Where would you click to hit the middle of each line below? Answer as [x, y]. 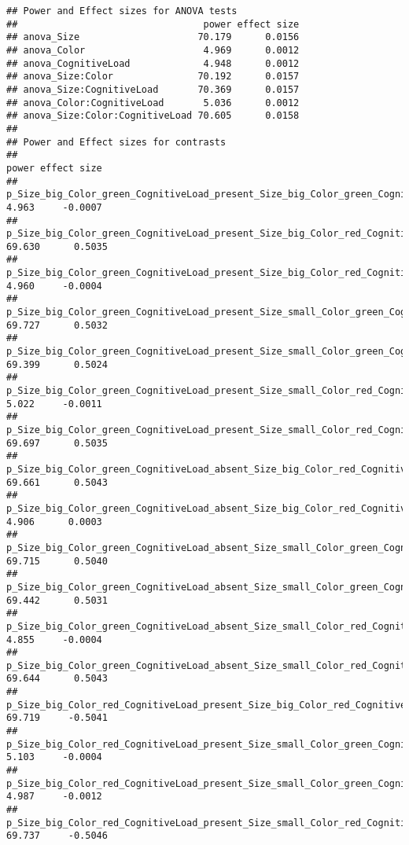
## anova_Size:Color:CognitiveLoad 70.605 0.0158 [153, 116]
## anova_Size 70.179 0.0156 [153, 37]
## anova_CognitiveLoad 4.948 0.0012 [153, 63]
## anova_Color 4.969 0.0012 [153, 50]
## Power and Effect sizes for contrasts [116, 142]
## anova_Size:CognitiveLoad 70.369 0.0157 [153, 89]
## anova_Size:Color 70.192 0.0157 [153, 77]
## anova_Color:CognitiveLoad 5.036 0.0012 [153, 103]
